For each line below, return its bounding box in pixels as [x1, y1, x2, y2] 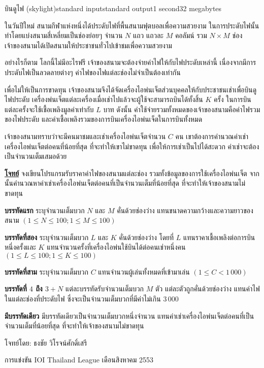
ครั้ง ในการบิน [214, 94, 251, 105]
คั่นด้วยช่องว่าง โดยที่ [119, 231, 174, 242]
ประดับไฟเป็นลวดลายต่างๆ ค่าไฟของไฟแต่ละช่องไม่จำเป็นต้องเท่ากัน [5, 66, 181, 77]
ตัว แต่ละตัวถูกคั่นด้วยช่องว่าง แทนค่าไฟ [155, 283, 260, 294]
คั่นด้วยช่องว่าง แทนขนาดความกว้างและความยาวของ [117, 205, 253, 215]
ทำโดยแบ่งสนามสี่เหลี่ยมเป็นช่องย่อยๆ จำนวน [5, 30, 123, 41]
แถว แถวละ [133, 30, 163, 41]
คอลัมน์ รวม [175, 30, 207, 41]
